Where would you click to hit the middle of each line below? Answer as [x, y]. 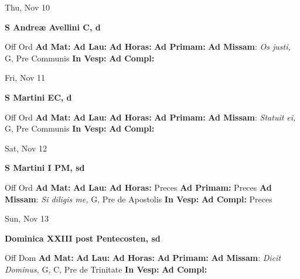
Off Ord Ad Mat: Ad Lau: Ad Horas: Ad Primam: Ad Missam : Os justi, [148, 46]
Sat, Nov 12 [26, 148]
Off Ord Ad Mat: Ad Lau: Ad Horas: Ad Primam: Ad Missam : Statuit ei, [150, 117]
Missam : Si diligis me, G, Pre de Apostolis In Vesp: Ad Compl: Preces [139, 199]
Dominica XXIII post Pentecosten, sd [83, 238]
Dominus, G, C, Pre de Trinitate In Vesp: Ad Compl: [106, 269]
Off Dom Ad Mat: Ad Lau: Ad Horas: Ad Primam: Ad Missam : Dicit [143, 258]
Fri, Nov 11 [25, 77]
